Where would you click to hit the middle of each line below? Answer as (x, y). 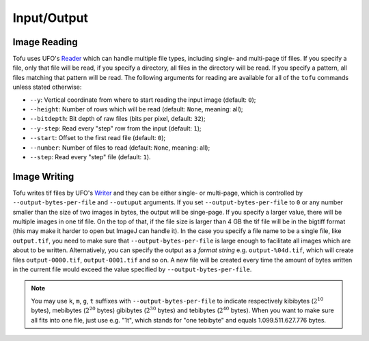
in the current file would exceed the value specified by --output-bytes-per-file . (132, 269)
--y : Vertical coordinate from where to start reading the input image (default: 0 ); (143, 100)
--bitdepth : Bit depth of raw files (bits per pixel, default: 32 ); (118, 119)
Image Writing (43, 177)
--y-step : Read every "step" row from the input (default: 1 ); (115, 128)
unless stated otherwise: (47, 87)
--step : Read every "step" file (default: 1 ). (90, 156)
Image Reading (45, 42)
